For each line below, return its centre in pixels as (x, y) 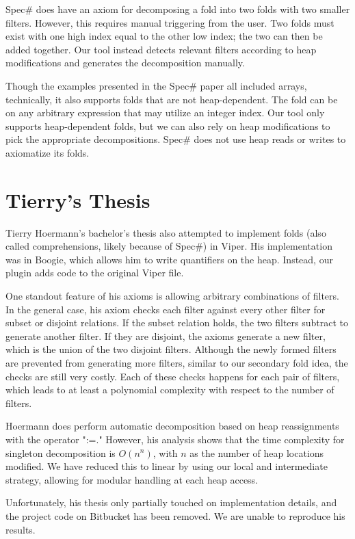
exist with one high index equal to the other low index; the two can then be (164, 36)
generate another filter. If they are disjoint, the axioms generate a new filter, (166, 336)
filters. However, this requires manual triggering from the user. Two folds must (170, 22)
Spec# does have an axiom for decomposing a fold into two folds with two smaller (178, 9)
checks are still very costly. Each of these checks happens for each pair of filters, (173, 376)
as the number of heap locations (257, 452)
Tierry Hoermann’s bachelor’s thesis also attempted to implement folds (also (166, 232)
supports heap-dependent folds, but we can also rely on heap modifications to (168, 126)
